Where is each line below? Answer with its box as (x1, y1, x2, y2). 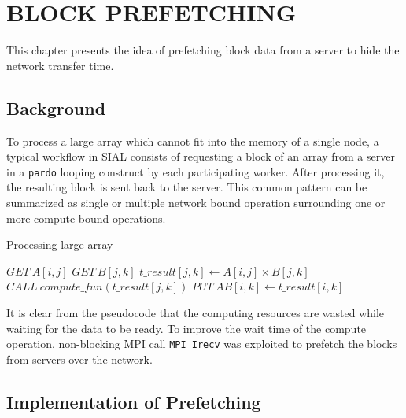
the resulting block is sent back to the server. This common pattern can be (6, 179, 367, 195)
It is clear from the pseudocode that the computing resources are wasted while (6, 304, 385, 320)
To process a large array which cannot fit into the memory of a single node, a (6, 132, 379, 149)
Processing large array (6, 236, 113, 253)
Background (6, 95, 106, 120)
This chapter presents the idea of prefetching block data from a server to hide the (6, 42, 400, 58)
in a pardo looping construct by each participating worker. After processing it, (6, 163, 385, 179)
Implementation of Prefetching (6, 389, 261, 413)
